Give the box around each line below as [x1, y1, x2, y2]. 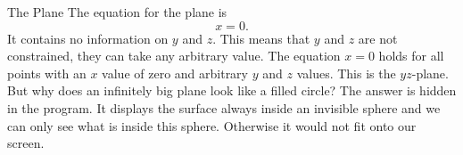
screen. [7, 134, 45, 152]
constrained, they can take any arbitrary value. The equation [7, 46, 341, 65]
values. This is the [296, 63, 396, 82]
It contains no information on [7, 29, 169, 47]
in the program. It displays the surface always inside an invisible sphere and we [7, 98, 441, 117]
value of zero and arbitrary [102, 63, 248, 82]
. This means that [212, 29, 310, 47]
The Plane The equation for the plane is [7, 3, 227, 20]
